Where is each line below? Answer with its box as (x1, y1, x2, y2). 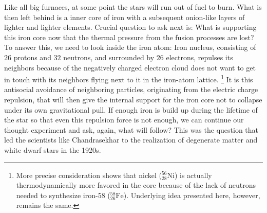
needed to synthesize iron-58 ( (16, 189, 110, 200)
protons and (13, 51, 51, 62)
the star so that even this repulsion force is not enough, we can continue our (4, 114, 244, 125)
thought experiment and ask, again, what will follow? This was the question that (4, 124, 259, 135)
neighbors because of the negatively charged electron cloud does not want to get (4, 62, 256, 73)
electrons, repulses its (166, 51, 233, 62)
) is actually (174, 169, 212, 180)
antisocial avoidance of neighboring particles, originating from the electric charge (4, 84, 258, 95)
